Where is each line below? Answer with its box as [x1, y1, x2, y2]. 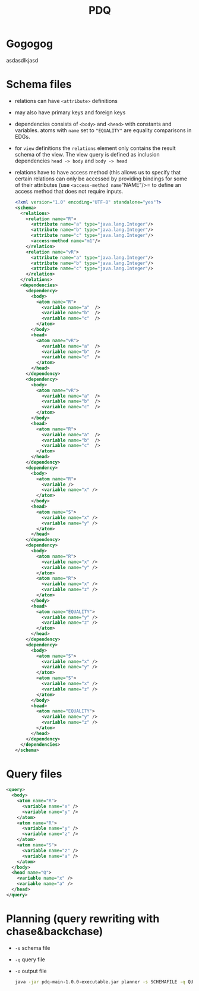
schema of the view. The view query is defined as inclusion [14, 151, 160, 158]
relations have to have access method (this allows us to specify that [14, 168, 181, 176]
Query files [6, 767, 62, 780]
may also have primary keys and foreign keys [14, 108, 126, 116]
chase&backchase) [6, 925, 103, 938]
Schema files [6, 78, 72, 91]
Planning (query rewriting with [6, 912, 160, 926]
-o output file [14, 967, 47, 974]
